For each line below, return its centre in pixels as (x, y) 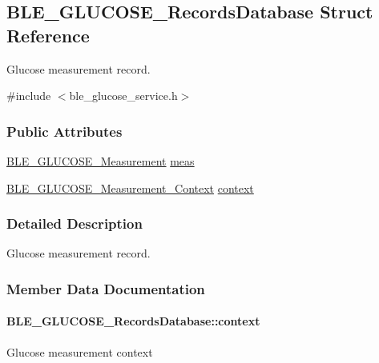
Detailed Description (75, 223)
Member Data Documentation (106, 288)
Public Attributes (65, 131)
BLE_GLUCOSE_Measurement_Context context (130, 187)
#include (29, 96)
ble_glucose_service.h (123, 96)
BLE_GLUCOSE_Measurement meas (101, 161)
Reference (48, 35)
